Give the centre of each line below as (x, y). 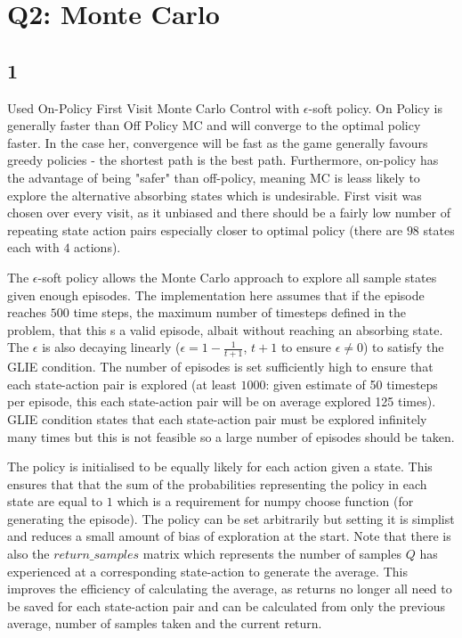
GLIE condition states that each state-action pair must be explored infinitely (217, 418)
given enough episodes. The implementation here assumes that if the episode (216, 294)
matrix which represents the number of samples (272, 554)
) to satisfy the (404, 347)
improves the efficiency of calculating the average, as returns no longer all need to (230, 589)
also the (28, 554)
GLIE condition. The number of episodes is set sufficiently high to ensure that (220, 367)
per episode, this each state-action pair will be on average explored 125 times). (222, 401)
